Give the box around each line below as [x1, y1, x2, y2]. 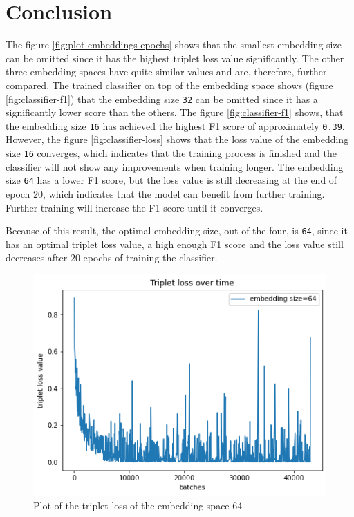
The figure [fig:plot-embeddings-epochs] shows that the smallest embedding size [6, 37, 342, 52]
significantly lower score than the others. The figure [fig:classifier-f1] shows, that [6, 105, 344, 120]
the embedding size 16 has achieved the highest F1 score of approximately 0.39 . [6, 118, 345, 133]
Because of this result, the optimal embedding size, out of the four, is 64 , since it [6, 223, 348, 238]
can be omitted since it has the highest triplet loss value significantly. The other [6, 50, 344, 65]
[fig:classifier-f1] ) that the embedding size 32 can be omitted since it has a [6, 91, 318, 106]
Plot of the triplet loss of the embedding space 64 [33, 498, 243, 512]
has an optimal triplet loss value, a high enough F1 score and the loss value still [6, 236, 344, 251]
